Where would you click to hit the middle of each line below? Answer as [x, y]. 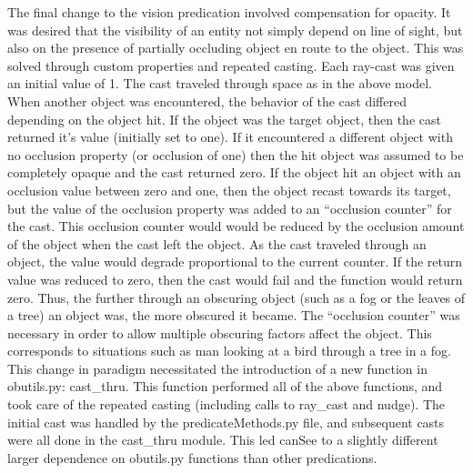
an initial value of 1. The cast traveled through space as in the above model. [220, 83]
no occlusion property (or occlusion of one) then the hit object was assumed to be [236, 154]
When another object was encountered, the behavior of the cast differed [207, 101]
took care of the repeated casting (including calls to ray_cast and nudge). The [226, 404]
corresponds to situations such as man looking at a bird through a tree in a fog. [229, 351]
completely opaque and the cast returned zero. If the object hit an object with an [234, 172]
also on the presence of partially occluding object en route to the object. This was [236, 48]
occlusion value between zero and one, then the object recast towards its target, [229, 190]
